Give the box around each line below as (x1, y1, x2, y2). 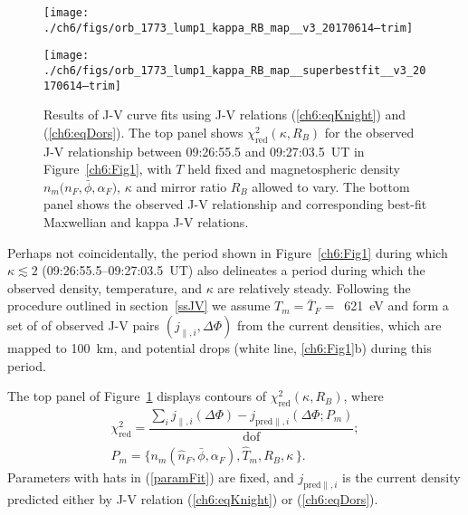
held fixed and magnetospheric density (187, 159, 400, 178)
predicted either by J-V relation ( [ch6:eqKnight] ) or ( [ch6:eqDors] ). (7, 489, 378, 508)
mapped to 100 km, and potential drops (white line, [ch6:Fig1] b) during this (7, 339, 432, 358)
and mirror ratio (136, 176, 227, 196)
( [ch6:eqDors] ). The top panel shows (43, 122, 244, 141)
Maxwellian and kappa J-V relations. (43, 213, 249, 232)
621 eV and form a (344, 296, 449, 315)
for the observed (324, 122, 415, 141)
